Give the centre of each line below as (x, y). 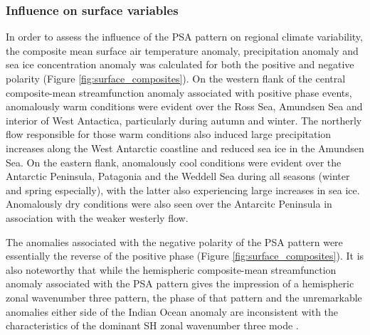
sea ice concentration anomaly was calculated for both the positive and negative (180, 64)
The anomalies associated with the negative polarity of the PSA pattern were (174, 241)
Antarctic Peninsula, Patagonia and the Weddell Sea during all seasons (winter (178, 176)
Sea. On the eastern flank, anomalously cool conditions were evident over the (174, 162)
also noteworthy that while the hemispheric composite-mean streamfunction (171, 269)
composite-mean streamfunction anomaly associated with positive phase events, (179, 92)
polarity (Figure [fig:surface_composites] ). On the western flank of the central (176, 78)
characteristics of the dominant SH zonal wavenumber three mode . (152, 325)
